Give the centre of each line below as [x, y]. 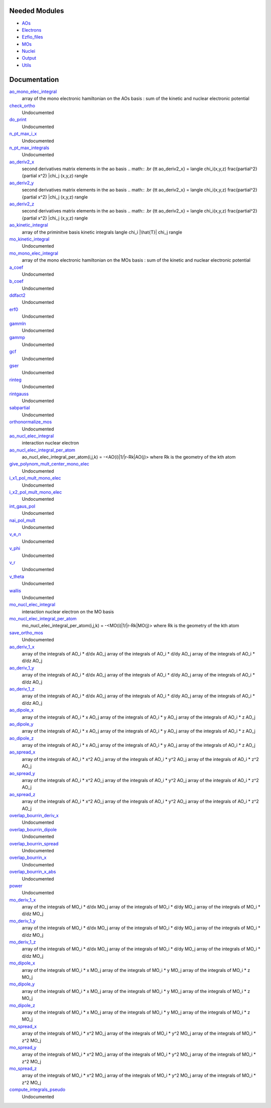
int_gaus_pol [22, 506]
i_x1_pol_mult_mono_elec [35, 478]
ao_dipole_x [22, 710]
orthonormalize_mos [31, 422]
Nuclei [28, 51]
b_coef [16, 281]
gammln [18, 323]
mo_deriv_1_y [23, 921]
